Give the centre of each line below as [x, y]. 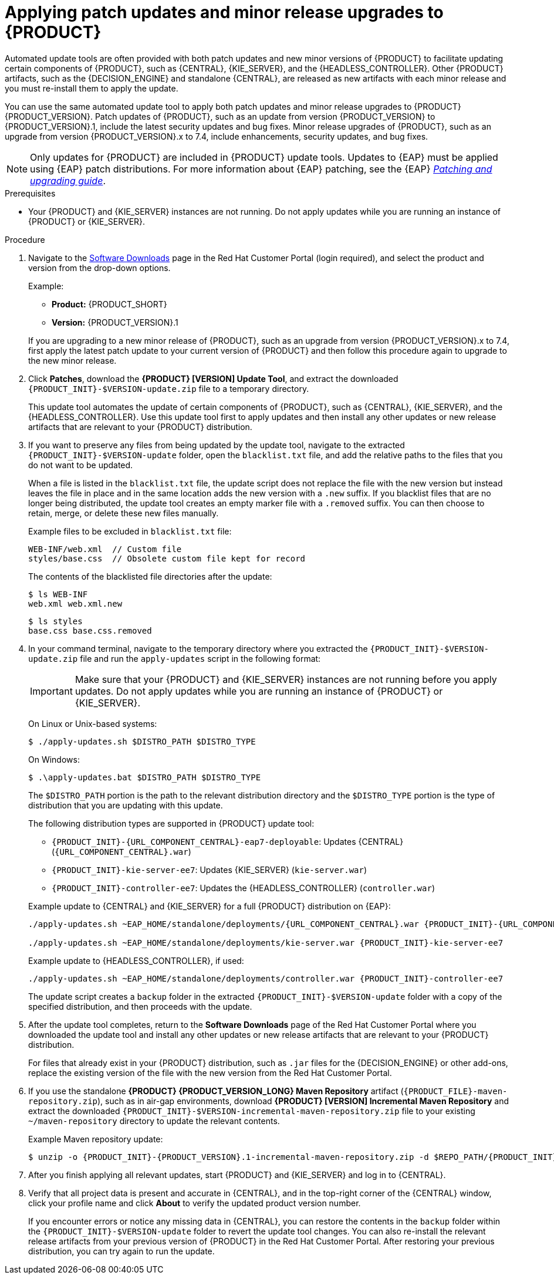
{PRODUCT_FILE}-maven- [455, 1091]
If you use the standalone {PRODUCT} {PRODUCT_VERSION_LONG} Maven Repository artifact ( [216, 1091]
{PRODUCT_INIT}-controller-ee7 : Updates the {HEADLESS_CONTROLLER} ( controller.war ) [244, 888]
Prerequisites [30, 193]
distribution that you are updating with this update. [126, 805]
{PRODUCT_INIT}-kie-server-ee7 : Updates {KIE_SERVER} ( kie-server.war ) [210, 869]
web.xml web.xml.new [75, 603]
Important [51, 691]
